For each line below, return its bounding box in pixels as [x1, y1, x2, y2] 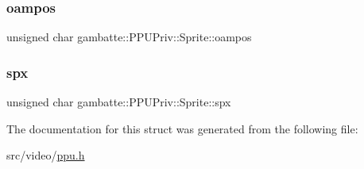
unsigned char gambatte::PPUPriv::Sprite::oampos [6, 29, 252, 45]
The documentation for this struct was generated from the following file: [6, 120, 358, 136]
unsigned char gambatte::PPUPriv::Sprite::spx [6, 94, 231, 110]
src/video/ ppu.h [6, 147, 85, 163]
